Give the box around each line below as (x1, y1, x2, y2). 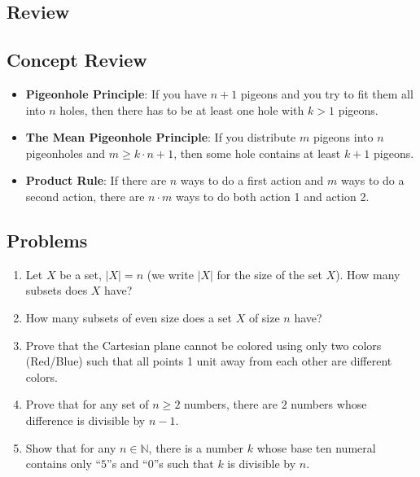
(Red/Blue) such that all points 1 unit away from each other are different (25, 352, 392, 370)
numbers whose (291, 396, 367, 413)
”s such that (153, 455, 214, 472)
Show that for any (25, 439, 116, 456)
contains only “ (25, 455, 102, 472)
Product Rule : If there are (25, 172, 167, 189)
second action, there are (25, 187, 145, 204)
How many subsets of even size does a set (25, 309, 232, 326)
